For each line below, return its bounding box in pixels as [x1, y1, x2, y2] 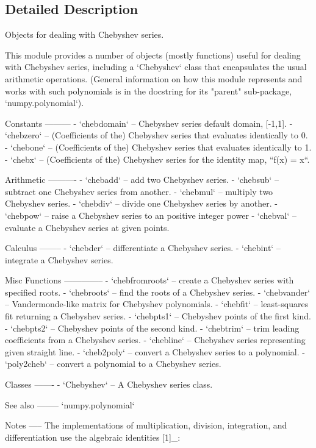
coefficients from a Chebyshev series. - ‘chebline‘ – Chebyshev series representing [5, 333, 306, 346]
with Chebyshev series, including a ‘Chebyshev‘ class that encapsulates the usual [5, 60, 307, 73]
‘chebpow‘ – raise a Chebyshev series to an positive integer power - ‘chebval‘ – [5, 208, 297, 221]
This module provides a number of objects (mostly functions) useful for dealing [5, 48, 301, 61]
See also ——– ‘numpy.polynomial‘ [5, 398, 135, 411]
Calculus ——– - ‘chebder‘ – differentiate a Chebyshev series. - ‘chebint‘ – [5, 241, 281, 254]
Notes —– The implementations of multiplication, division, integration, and [5, 419, 287, 432]
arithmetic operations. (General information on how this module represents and [5, 72, 303, 85]
